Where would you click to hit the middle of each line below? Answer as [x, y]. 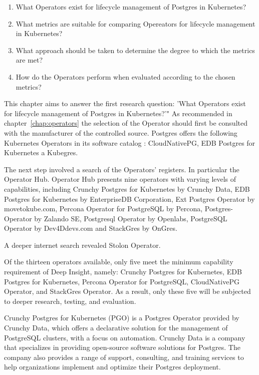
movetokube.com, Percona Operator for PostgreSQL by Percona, [103, 209]
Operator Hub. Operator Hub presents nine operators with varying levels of [120, 179]
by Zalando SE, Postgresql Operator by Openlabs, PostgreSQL [131, 218]
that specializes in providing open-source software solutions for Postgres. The [122, 347]
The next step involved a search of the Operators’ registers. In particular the [122, 169]
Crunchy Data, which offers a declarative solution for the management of [116, 328]
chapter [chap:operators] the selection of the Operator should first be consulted [126, 123]
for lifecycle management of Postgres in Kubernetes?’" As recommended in [118, 113]
